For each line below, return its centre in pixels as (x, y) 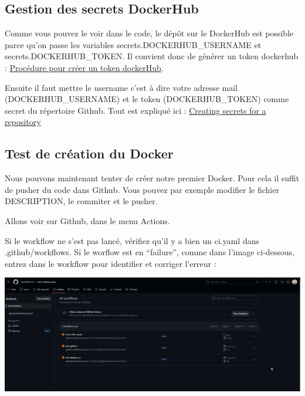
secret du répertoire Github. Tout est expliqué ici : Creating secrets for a (135, 110)
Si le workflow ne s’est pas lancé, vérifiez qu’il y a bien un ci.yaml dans (132, 240)
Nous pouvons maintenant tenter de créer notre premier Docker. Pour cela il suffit (152, 178)
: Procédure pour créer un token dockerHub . (84, 67)
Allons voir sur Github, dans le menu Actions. (87, 220)
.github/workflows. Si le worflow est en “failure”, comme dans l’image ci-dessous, (150, 252)
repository (23, 122)
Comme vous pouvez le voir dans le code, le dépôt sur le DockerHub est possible (149, 33)
